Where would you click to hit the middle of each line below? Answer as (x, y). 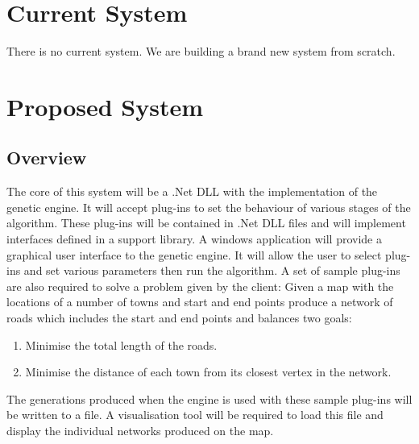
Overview (47, 158)
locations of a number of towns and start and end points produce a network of (200, 302)
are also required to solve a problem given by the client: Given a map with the (200, 286)
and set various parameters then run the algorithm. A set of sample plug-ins (212, 270)
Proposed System (105, 106)
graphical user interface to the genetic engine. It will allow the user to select (194, 254)
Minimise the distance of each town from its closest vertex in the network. (208, 372)
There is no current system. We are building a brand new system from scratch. (201, 51)
